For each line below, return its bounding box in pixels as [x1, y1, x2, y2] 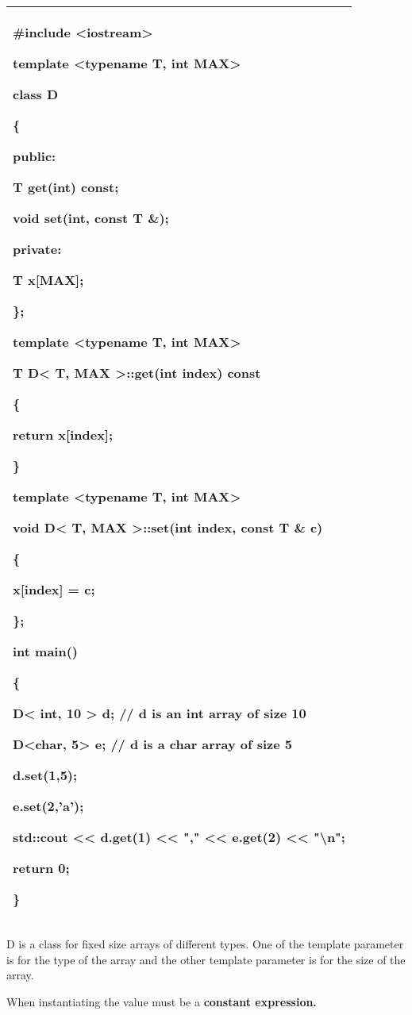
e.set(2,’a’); [13, 797, 84, 815]
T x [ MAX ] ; [13, 271, 84, 289]
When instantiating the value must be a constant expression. [6, 993, 317, 1009]
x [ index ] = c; [13, 580, 95, 598]
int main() [13, 642, 79, 660]
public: [13, 147, 56, 165]
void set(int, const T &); [13, 209, 169, 227]
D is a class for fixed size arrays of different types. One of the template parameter [6, 936, 404, 952]
